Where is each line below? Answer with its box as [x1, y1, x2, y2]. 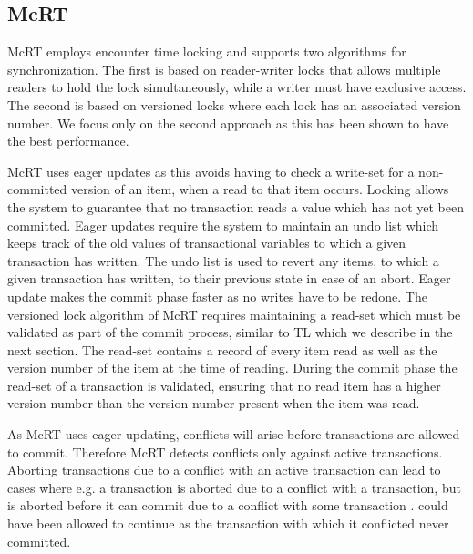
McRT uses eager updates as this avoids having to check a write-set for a [7, 161, 415, 180]
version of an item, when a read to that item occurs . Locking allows [70, 180, 449, 199]
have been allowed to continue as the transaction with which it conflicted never [7, 514, 449, 533]
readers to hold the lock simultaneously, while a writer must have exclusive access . [7, 77, 467, 97]
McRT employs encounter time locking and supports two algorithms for [7, 42, 406, 61]
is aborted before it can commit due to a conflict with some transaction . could [7, 496, 448, 515]
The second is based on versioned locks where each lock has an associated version [7, 95, 461, 114]
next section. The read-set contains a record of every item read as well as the [7, 340, 437, 359]
